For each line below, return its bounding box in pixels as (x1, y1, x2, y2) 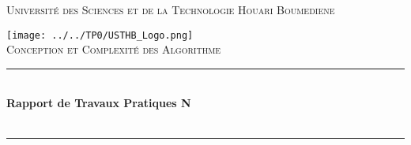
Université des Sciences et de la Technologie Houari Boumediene (6, 2, 335, 17)
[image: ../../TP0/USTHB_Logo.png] (6, 29, 194, 41)
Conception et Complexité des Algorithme (6, 41, 221, 58)
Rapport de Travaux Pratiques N (6, 95, 191, 111)
